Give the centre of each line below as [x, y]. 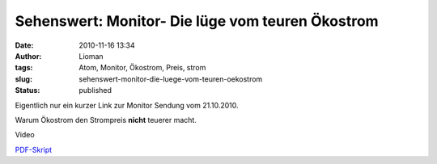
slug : [23, 79]
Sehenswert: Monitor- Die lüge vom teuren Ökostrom [197, 21]
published [95, 90]
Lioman [91, 56]
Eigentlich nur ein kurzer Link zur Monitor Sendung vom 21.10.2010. [127, 105]
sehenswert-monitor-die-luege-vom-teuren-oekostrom [171, 79]
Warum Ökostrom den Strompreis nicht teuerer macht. [106, 120]
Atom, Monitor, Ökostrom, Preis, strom [142, 68]
